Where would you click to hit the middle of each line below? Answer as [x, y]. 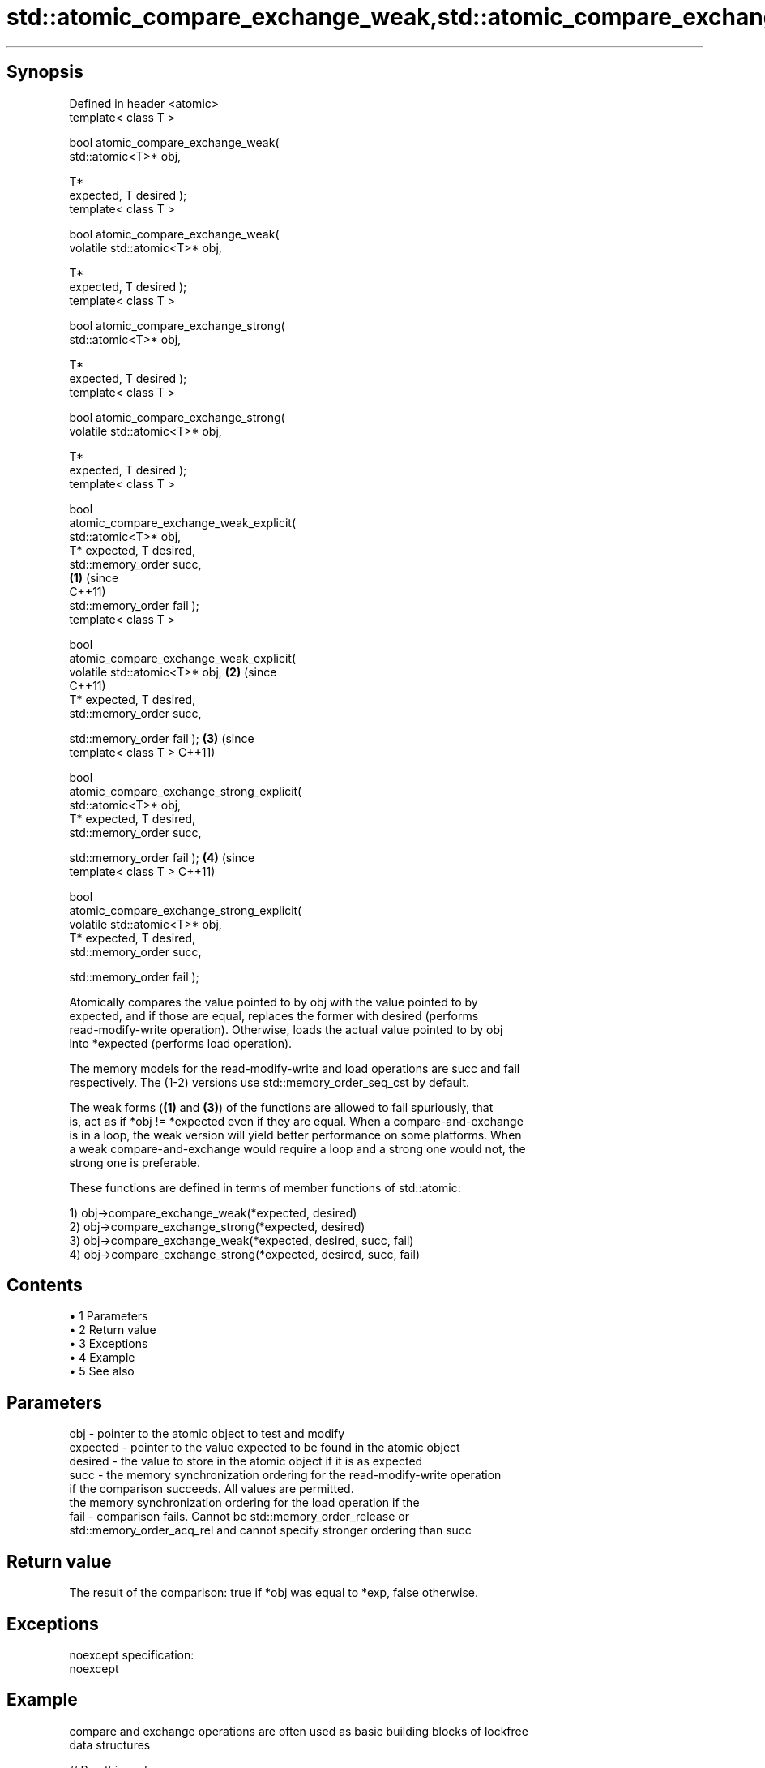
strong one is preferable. [135, 1162]
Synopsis [45, 72]
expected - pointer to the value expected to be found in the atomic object [265, 1448]
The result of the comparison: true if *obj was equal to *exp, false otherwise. [274, 1593]
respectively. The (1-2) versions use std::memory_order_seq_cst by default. [269, 1082]
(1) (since [94, 577]
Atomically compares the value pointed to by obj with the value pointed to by [274, 1002]
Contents [45, 1285]
